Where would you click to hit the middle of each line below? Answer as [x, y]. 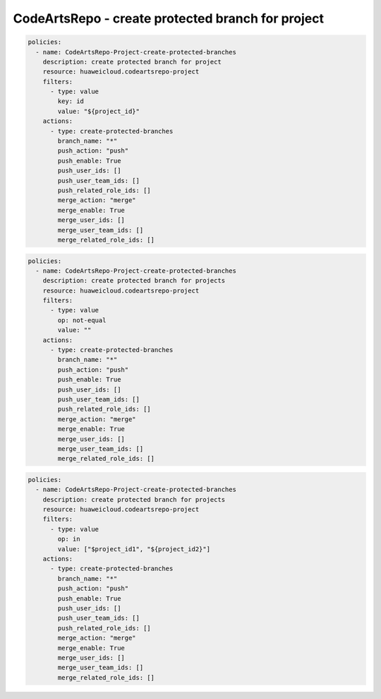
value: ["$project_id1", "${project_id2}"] [134, 549]
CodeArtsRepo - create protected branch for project [169, 18]
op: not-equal [82, 320]
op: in [69, 539]
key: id [71, 101]
